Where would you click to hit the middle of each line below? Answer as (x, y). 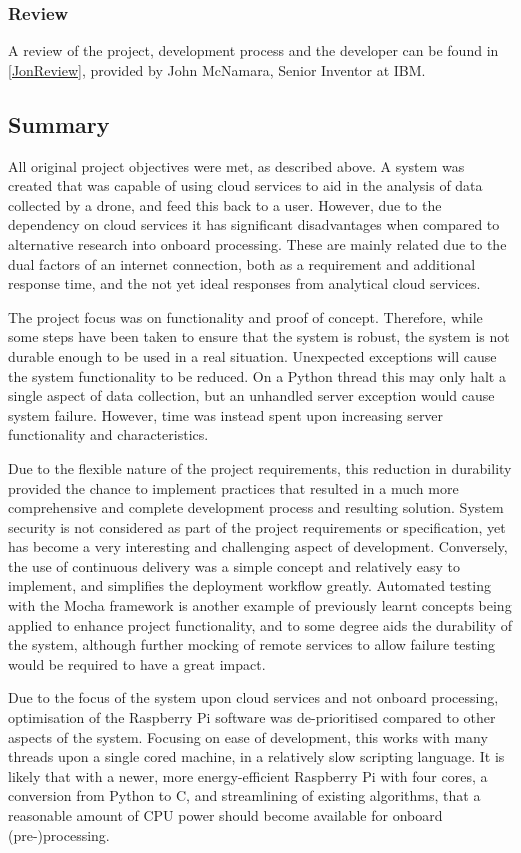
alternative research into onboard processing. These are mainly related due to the (257, 243)
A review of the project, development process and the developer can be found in (253, 50)
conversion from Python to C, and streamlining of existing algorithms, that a (244, 795)
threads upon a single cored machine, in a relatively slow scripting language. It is (256, 756)
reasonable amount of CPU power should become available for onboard (225, 815)
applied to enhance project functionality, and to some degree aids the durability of (260, 624)
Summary (59, 123)
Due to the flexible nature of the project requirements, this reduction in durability (260, 467)
